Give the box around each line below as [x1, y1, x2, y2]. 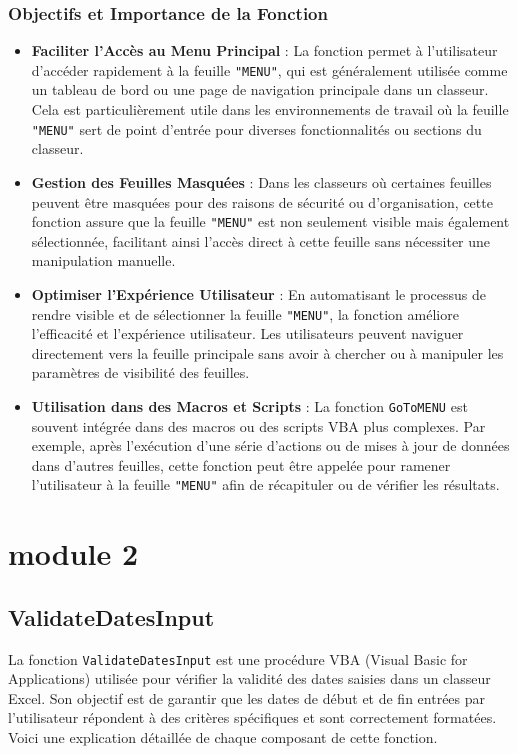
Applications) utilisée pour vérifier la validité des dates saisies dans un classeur [8, 668, 491, 689]
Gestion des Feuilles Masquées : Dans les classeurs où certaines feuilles [31, 171, 492, 192]
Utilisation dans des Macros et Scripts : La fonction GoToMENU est [31, 395, 468, 416]
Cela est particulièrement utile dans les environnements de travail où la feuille [31, 99, 509, 120]
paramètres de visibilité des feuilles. [31, 362, 250, 383]
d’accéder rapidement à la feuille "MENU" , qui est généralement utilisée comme [31, 59, 508, 80]
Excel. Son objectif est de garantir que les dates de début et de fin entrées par [8, 687, 486, 708]
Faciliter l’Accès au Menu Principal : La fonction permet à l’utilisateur [31, 40, 498, 61]
